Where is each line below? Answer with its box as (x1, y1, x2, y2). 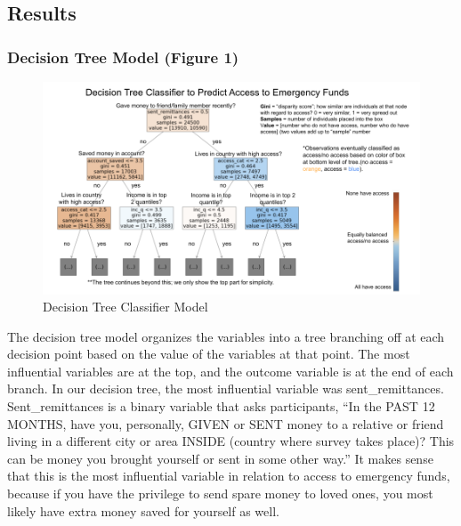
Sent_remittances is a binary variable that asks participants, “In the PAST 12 (7, 397, 435, 416)
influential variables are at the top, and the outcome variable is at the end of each (7, 361, 454, 380)
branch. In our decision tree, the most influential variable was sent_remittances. (7, 379, 444, 398)
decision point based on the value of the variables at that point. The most (7, 344, 410, 363)
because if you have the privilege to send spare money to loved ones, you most (7, 484, 433, 503)
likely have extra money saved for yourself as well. (7, 501, 279, 520)
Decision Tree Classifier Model (43, 297, 208, 316)
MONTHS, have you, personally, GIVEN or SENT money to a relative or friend (7, 414, 444, 433)
